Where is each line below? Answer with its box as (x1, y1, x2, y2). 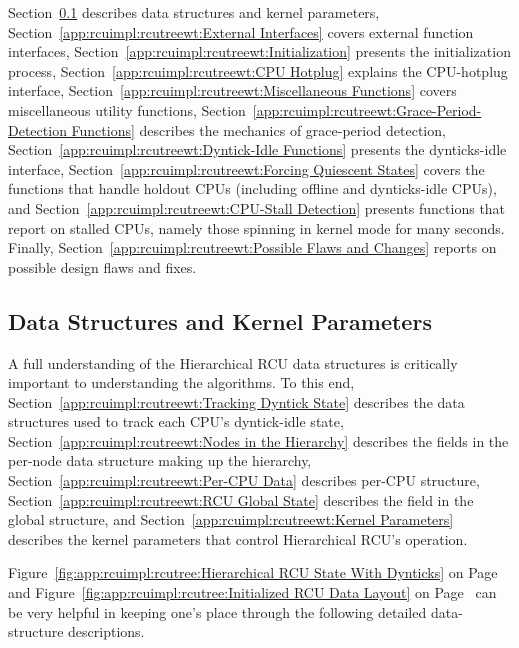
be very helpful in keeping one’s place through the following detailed (8, 601, 427, 622)
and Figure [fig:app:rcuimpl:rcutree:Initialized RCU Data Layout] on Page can (8, 582, 497, 603)
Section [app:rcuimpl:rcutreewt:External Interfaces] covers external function (8, 21, 474, 42)
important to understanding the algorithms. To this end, (8, 372, 355, 393)
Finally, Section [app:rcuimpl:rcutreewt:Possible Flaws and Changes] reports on (8, 237, 497, 258)
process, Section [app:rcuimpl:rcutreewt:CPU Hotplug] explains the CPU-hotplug (8, 60, 508, 81)
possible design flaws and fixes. (8, 256, 197, 277)
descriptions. (68, 621, 145, 642)
